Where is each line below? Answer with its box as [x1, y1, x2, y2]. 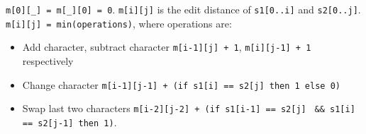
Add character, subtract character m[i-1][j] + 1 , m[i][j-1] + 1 [22, 39, 311, 54]
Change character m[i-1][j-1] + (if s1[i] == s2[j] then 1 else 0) [22, 77, 340, 92]
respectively [22, 53, 74, 68]
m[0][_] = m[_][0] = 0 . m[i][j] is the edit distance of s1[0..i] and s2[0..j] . [6, 2, 361, 16]
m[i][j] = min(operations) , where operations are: [6, 16, 232, 30]
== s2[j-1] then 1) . [22, 114, 117, 129]
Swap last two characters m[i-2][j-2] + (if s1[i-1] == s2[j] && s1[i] [22, 101, 355, 116]
